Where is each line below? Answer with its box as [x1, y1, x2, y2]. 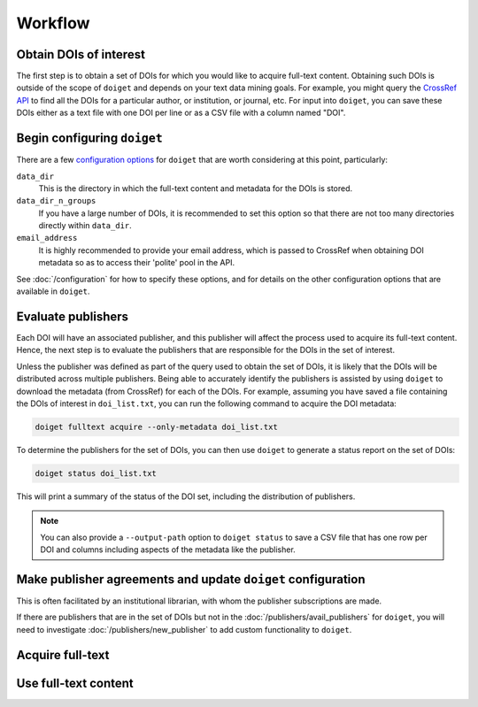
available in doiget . [16, 286, 90, 296]
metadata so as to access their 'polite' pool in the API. [38, 257, 235, 268]
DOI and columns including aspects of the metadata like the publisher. [40, 544, 296, 555]
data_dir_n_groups [16, 196, 96, 206]
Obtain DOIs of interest [16, 47, 146, 62]
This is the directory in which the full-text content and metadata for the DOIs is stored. [38, 182, 353, 194]
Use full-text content [16, 675, 135, 690]
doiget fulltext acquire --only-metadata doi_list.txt [35, 421, 278, 432]
